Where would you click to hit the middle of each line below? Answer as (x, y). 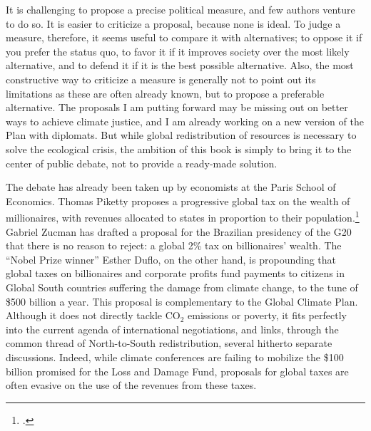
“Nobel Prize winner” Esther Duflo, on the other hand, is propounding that (171, 259)
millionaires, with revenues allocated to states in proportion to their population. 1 (183, 216)
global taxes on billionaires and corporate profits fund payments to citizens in (176, 273)
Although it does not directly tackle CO (93, 315)
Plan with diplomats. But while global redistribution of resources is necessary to (181, 135)
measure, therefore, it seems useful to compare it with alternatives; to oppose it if (184, 37)
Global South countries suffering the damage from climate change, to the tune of (182, 287)
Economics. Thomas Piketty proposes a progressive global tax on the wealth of (178, 201)
